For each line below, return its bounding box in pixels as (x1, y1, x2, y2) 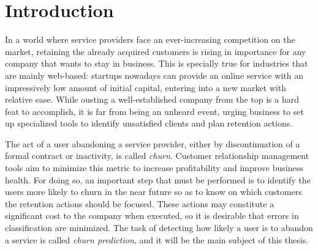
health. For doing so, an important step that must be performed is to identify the (5, 173, 311, 186)
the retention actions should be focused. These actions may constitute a (5, 197, 274, 210)
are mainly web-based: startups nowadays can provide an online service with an (5, 68, 304, 81)
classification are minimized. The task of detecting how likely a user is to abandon (5, 221, 313, 234)
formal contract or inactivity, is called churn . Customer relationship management (5, 149, 309, 162)
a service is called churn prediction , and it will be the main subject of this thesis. (5, 233, 309, 246)
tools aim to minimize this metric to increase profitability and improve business (5, 161, 303, 174)
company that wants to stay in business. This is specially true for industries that (5, 57, 308, 70)
